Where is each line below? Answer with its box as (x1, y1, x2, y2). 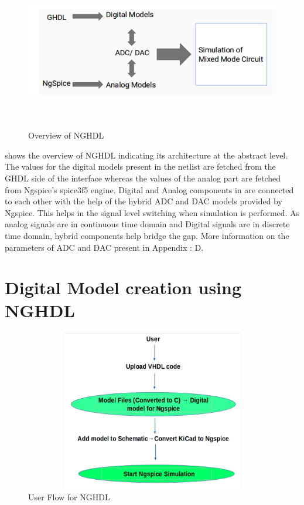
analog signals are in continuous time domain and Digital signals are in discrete (5, 218, 290, 230)
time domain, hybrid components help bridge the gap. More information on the (5, 229, 289, 241)
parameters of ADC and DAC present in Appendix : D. (5, 241, 204, 253)
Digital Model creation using (5, 275, 242, 299)
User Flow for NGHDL (28, 490, 110, 503)
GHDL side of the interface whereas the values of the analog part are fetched (5, 171, 281, 184)
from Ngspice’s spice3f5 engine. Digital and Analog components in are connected (5, 183, 294, 196)
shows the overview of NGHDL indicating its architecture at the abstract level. (5, 149, 288, 161)
